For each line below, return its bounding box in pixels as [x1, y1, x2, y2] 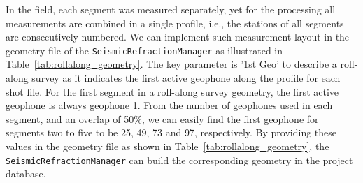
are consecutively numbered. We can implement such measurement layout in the [6, 29, 350, 44]
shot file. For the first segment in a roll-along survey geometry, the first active [6, 84, 339, 98]
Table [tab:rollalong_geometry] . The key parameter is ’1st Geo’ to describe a [6, 57, 337, 71]
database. [6, 166, 46, 181]
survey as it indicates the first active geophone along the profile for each [31, 71, 341, 85]
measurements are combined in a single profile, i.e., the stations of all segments [6, 15, 344, 30]
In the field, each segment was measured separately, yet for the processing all [6, 2, 336, 16]
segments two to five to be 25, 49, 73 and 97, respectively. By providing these [6, 125, 337, 140]
